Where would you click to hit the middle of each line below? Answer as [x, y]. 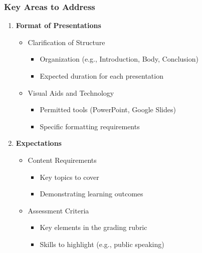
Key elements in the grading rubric [93, 227]
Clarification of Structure [66, 42]
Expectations [39, 143]
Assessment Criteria [58, 210]
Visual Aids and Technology [71, 92]
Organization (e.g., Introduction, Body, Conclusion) [119, 59]
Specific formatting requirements [90, 126]
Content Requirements [62, 160]
